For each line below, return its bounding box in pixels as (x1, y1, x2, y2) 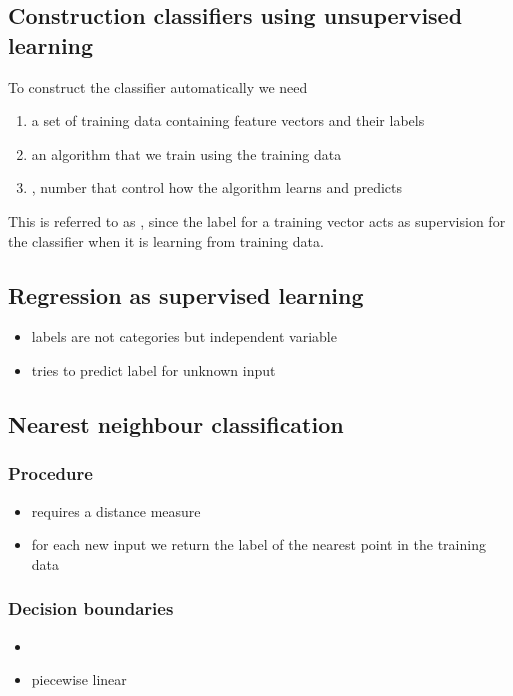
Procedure (8, 461, 93, 486)
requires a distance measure (31, 500, 201, 521)
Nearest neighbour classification (8, 408, 344, 439)
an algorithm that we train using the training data (31, 143, 342, 164)
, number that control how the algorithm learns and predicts (31, 177, 402, 198)
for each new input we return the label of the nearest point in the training (31, 534, 486, 555)
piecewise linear (31, 669, 127, 690)
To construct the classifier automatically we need (8, 76, 308, 97)
